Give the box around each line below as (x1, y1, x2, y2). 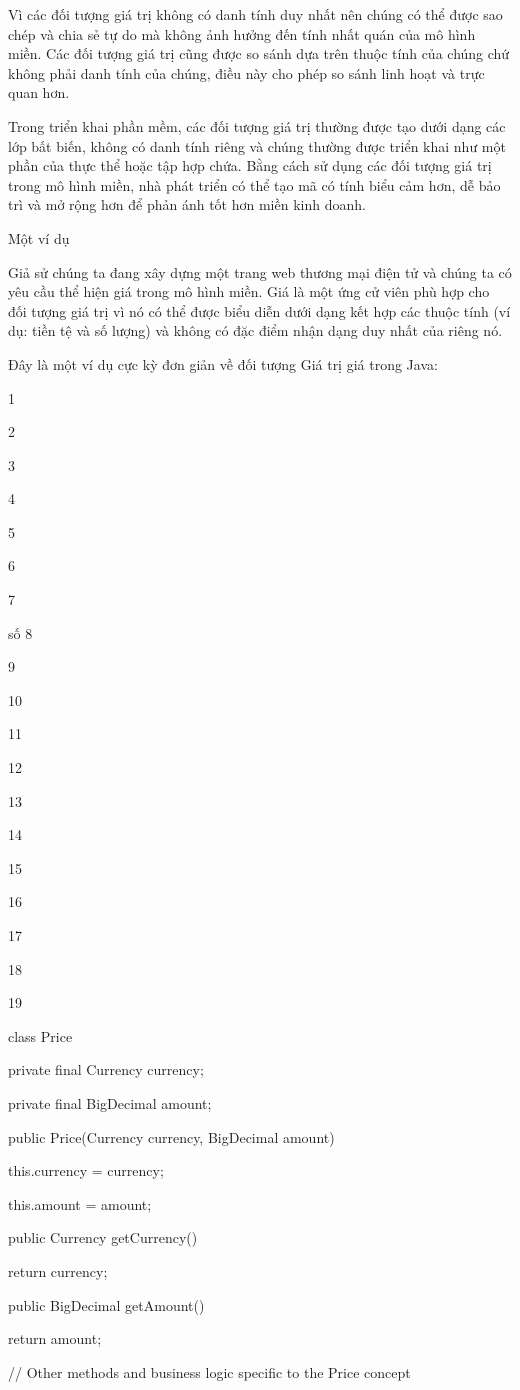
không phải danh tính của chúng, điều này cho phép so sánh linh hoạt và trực (8, 62, 485, 83)
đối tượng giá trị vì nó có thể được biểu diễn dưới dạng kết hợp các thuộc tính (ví (8, 300, 511, 321)
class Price (8, 1025, 73, 1046)
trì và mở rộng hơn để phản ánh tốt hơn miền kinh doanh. (8, 194, 366, 215)
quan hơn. (8, 82, 70, 103)
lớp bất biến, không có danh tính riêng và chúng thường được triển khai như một (8, 135, 506, 156)
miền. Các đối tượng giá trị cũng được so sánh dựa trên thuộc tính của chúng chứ (8, 43, 510, 64)
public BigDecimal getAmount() (8, 1294, 205, 1315)
